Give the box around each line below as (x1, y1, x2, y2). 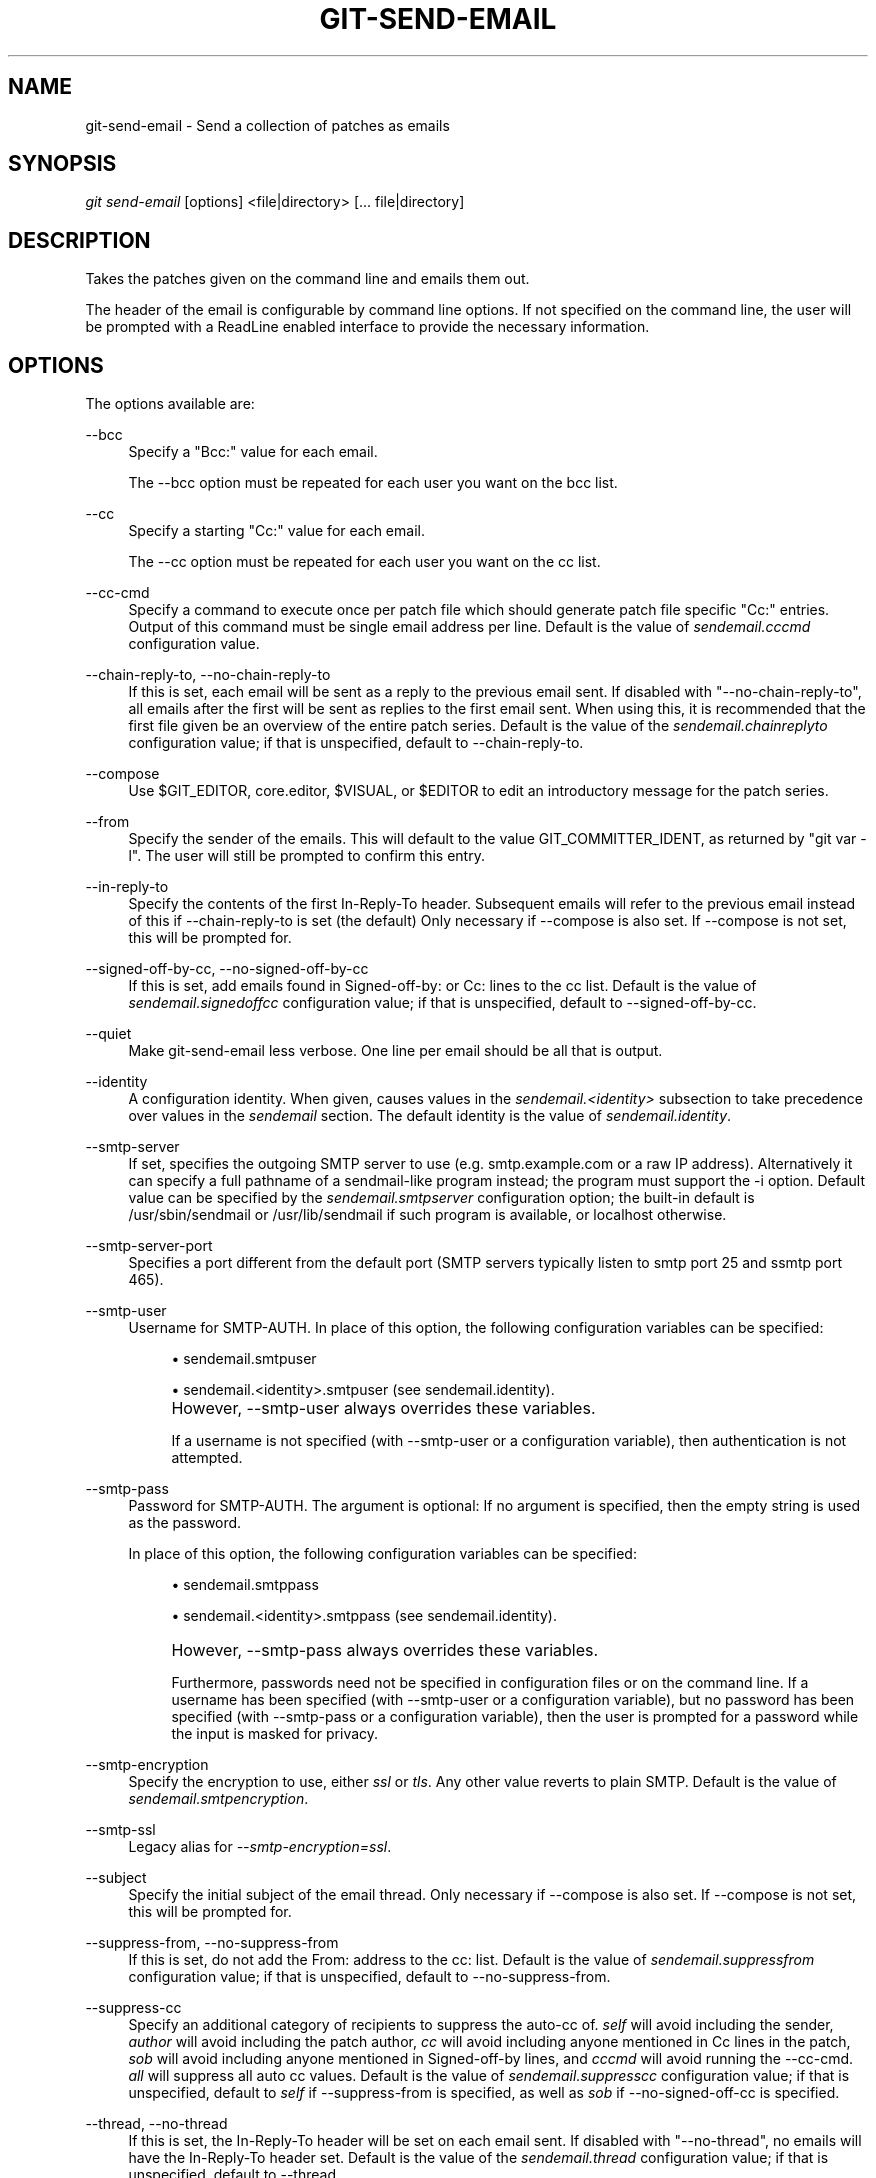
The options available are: (85, 395, 255, 413)
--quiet (85, 1025, 132, 1043)
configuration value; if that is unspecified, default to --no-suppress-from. (128, 1968, 611, 1986)
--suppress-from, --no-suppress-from (85, 1934, 339, 1952)
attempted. (171, 1449, 243, 1467)
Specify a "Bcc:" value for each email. (128, 443, 378, 461)
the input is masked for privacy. (171, 1725, 379, 1743)
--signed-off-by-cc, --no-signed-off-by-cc (85, 960, 369, 978)
